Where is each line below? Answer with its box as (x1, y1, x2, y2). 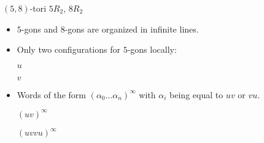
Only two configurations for (17, 43, 120, 56)
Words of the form (17, 88, 86, 101)
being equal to (169, 88, 223, 101)
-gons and (21, 22, 58, 35)
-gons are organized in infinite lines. (64, 22, 199, 35)
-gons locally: (127, 43, 177, 56)
